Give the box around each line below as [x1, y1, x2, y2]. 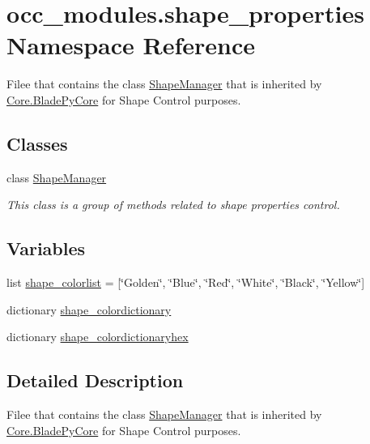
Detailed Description [6, 368, 184, 393]
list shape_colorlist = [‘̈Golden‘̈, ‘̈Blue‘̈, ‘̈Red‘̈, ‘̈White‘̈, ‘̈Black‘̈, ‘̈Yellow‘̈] [6, 274, 365, 291]
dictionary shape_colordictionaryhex [6, 328, 189, 345]
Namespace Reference [6, 28, 255, 62]
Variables [6, 236, 86, 261]
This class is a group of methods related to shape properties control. [6, 196, 340, 213]
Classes [6, 130, 68, 156]
